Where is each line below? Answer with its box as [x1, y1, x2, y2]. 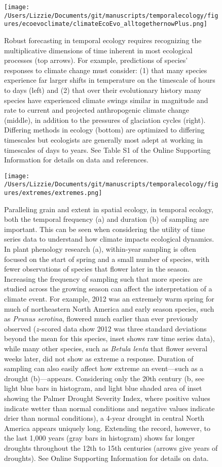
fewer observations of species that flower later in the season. [4, 263, 190, 274]
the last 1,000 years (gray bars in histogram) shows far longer [4, 432, 195, 443]
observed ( [4, 323, 36, 333]
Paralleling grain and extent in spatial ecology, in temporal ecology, [4, 204, 213, 214]
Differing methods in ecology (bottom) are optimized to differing [4, 124, 205, 135]
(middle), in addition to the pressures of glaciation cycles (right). [4, 114, 206, 125]
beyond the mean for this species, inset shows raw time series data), [4, 333, 215, 344]
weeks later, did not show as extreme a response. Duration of [4, 353, 194, 363]
